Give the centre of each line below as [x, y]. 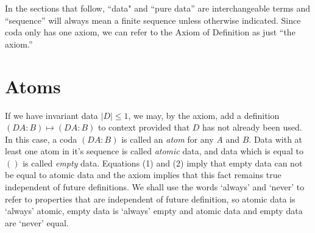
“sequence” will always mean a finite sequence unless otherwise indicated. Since [153, 20]
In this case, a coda [41, 139]
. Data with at [276, 139]
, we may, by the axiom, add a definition [204, 115]
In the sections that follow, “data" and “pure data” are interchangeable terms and [158, 8]
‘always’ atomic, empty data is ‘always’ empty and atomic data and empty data [154, 211]
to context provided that [144, 127]
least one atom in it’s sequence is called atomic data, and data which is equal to [154, 151]
